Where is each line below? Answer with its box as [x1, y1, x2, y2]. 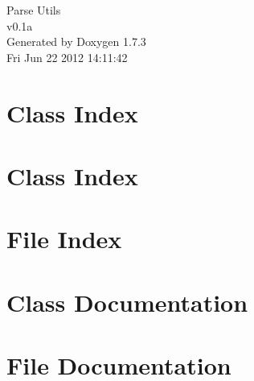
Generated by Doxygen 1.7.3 [6, 33, 146, 50]
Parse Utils [6, 2, 61, 18]
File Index [6, 222, 122, 255]
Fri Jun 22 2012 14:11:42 [6, 48, 128, 65]
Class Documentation [6, 285, 248, 318]
